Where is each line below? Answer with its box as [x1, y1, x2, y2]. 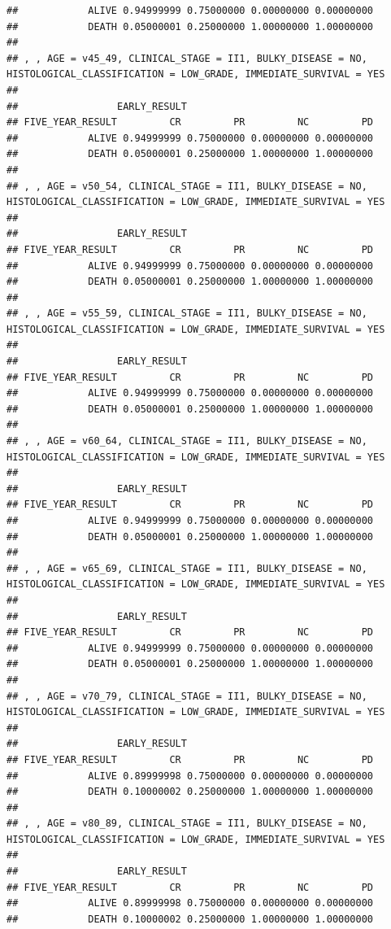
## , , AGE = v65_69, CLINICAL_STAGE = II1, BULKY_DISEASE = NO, [7, 562, 367, 574]
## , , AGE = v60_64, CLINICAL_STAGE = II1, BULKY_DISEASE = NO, [7, 435, 367, 447]
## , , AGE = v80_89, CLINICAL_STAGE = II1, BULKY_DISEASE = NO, [7, 818, 367, 830]
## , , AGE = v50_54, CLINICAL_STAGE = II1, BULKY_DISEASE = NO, [7, 180, 367, 192]
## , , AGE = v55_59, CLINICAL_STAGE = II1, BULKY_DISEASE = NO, [7, 307, 367, 320]
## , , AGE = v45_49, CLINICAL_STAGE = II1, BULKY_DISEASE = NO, [7, 52, 367, 64]
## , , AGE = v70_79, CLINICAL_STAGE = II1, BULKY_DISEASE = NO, [7, 690, 367, 702]
